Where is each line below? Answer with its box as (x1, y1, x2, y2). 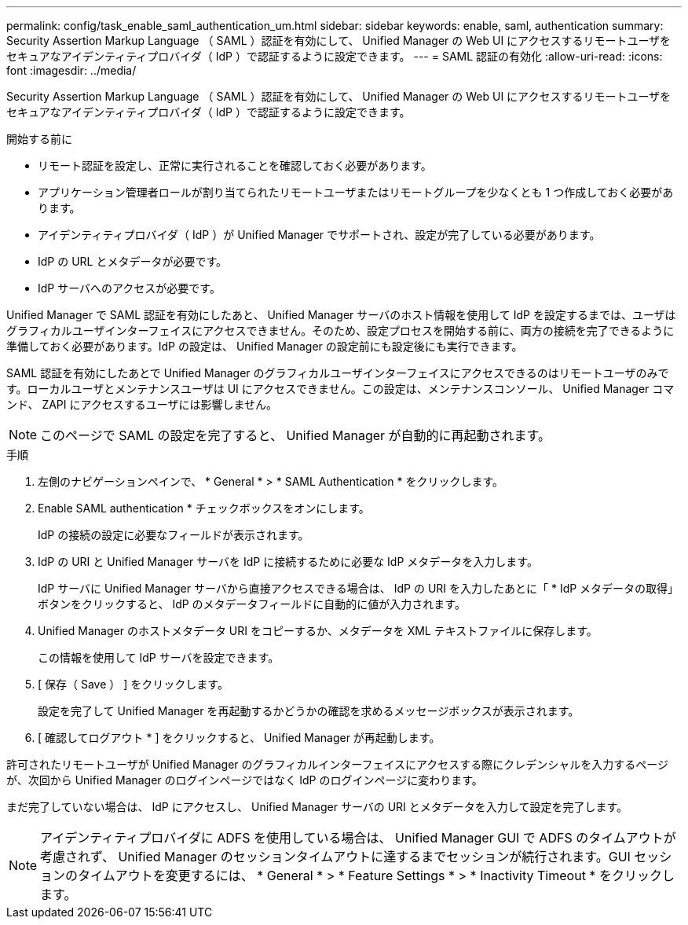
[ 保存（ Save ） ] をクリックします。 (38, 677, 229, 691)
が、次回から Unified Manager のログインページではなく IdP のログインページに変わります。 (6, 773, 483, 787)
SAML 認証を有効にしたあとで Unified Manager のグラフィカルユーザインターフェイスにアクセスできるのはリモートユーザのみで (6, 366, 669, 380)
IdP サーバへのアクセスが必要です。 (38, 281, 221, 295)
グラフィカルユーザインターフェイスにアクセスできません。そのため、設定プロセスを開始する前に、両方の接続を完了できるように (6, 324, 675, 337)
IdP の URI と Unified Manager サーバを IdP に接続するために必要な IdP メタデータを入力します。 (38, 555, 538, 568)
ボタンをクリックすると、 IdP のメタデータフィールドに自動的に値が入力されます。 (38, 597, 466, 611)
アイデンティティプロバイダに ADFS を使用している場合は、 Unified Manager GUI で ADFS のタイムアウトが (40, 830, 676, 846)
